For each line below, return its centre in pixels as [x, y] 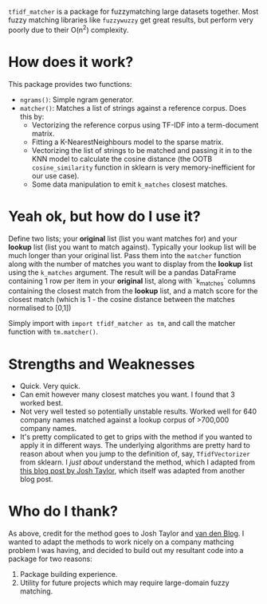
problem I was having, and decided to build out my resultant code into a [126, 551]
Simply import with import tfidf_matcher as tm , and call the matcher [122, 324]
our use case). [55, 175]
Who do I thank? [63, 511]
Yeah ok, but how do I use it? [104, 216]
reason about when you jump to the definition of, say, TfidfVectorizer [135, 454]
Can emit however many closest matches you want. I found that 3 [127, 394]
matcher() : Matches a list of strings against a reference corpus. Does [133, 108]
